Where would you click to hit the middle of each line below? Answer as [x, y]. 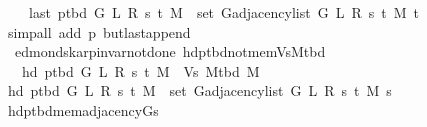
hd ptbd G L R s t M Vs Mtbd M [140, 70]
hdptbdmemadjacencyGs [83, 109]
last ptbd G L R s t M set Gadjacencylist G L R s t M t [223, 12]
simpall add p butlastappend [99, 31]
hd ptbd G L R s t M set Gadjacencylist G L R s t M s [199, 90]
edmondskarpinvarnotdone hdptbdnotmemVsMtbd [170, 51]
